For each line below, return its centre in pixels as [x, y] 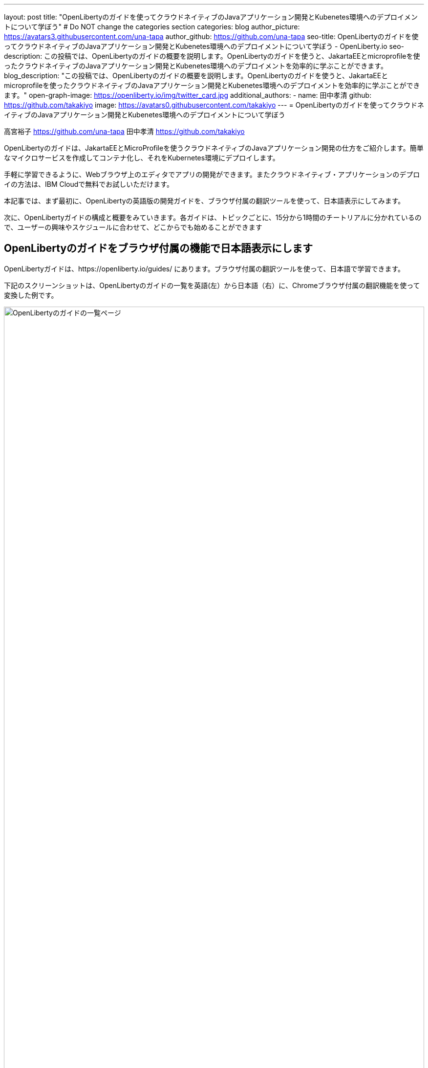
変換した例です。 [31, 295]
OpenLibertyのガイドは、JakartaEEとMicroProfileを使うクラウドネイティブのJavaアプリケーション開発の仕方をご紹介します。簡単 [214, 148]
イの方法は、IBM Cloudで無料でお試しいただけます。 [89, 184]
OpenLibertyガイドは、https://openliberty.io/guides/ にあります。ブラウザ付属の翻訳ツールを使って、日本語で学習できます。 [204, 268]
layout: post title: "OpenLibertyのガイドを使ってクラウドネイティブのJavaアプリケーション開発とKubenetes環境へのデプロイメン [211, 17]
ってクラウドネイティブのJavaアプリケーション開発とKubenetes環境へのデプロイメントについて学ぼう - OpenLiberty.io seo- [204, 46]
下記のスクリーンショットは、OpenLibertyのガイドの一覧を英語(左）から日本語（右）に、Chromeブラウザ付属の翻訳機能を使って [212, 285]
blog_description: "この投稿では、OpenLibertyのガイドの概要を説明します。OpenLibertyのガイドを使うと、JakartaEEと [196, 76]
